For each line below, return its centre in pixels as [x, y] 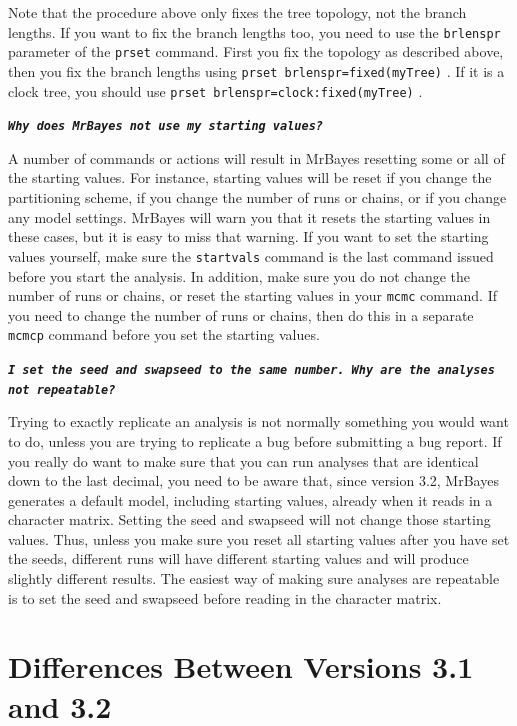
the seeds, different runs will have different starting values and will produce [238, 558]
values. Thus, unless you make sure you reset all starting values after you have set [259, 538]
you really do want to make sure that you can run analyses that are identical [243, 460]
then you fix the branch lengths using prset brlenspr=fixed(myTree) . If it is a [256, 70]
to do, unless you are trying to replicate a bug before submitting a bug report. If [255, 440]
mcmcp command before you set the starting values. [164, 334]
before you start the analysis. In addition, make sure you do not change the [239, 275]
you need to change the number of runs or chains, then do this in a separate [241, 314]
